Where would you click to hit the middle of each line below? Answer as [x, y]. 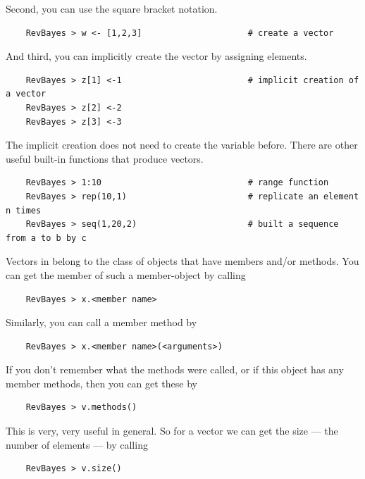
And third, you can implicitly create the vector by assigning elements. [156, 56]
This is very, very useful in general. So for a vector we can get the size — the [172, 431]
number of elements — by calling [77, 444]
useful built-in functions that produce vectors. [105, 158]
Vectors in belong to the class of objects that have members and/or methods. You [182, 261]
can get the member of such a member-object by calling [126, 274]
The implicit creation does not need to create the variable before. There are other [182, 145]
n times [24, 210]
